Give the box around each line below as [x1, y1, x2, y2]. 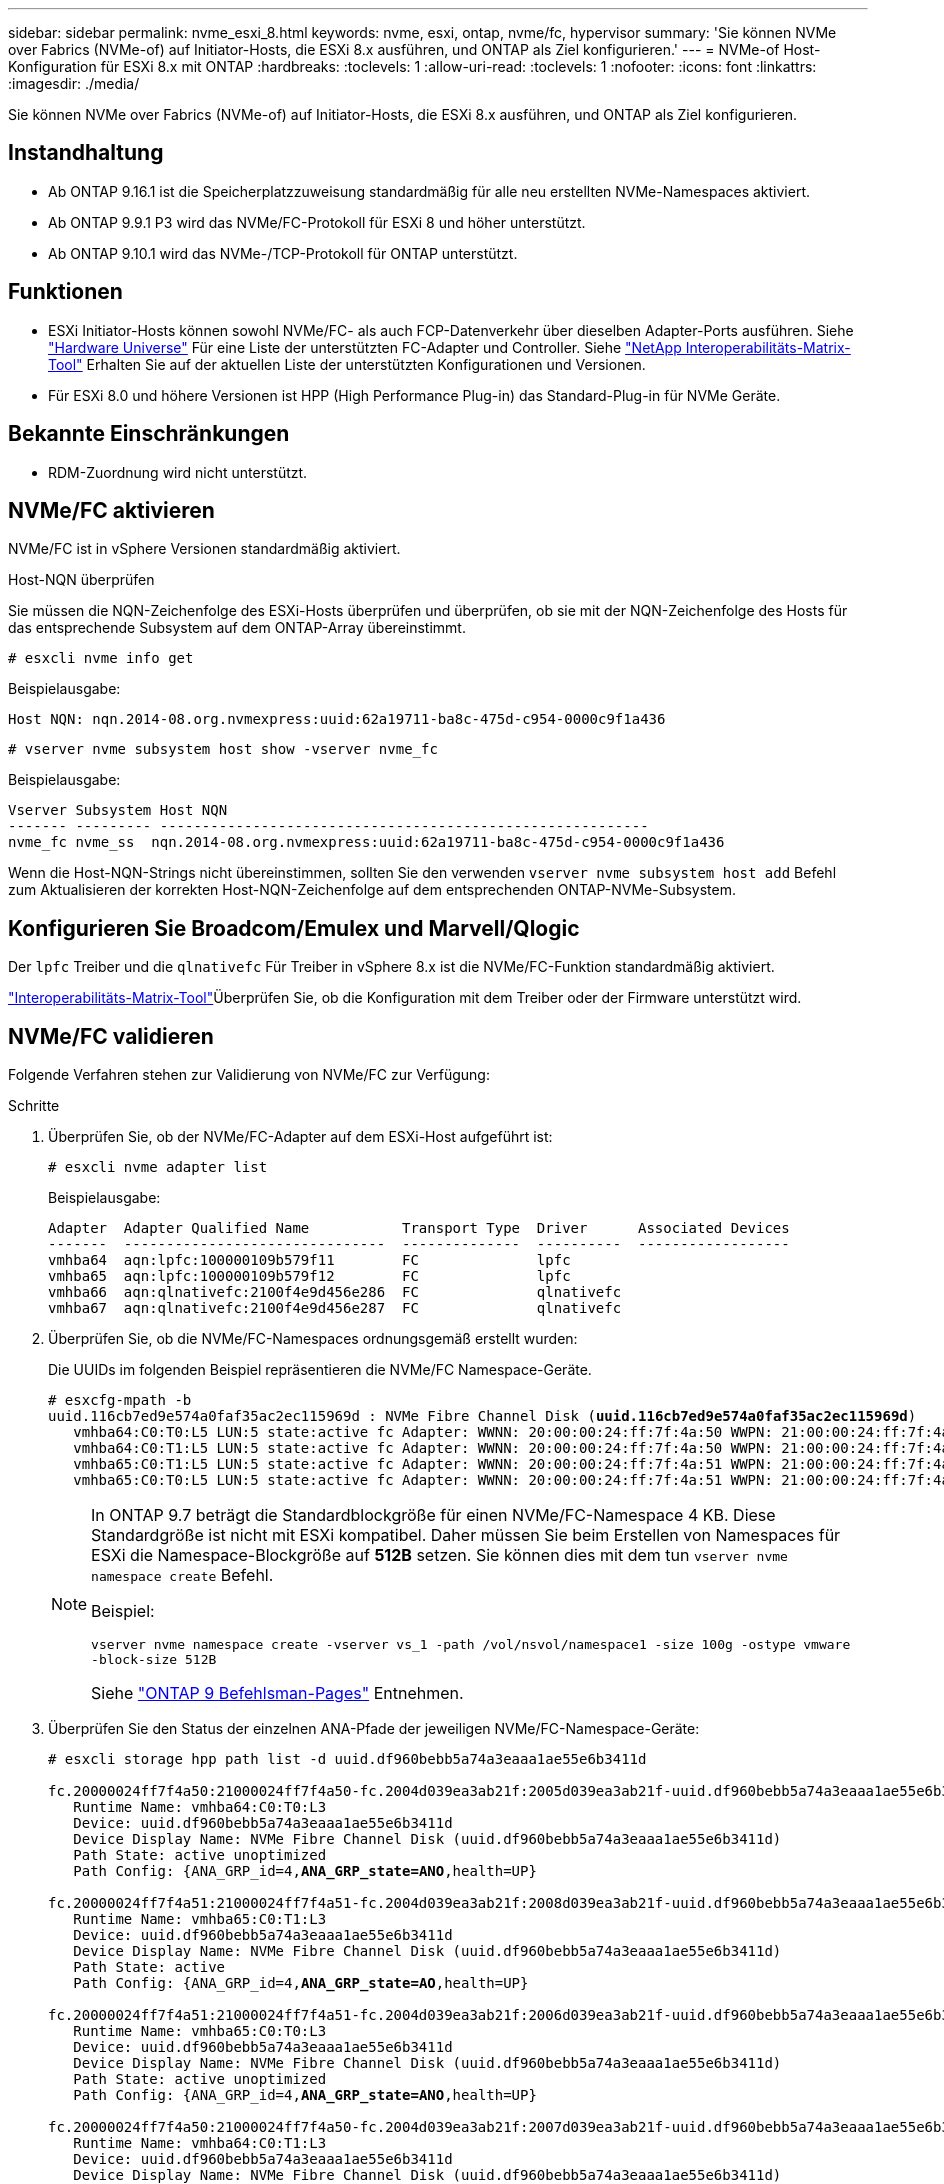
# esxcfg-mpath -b [48, 1392, 192, 1409]
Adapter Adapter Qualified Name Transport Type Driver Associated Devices [48, 1220, 790, 1237]
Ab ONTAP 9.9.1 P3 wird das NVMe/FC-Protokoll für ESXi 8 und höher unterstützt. [48, 213, 586, 231]
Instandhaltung [8, 140, 164, 166]
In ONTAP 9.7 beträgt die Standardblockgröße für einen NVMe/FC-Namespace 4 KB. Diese [91, 1505, 776, 1526]
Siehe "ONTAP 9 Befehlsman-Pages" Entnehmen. [91, 1683, 464, 1704]
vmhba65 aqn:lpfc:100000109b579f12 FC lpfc [48, 1268, 571, 1285]
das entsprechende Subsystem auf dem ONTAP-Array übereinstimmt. [8, 619, 466, 637]
